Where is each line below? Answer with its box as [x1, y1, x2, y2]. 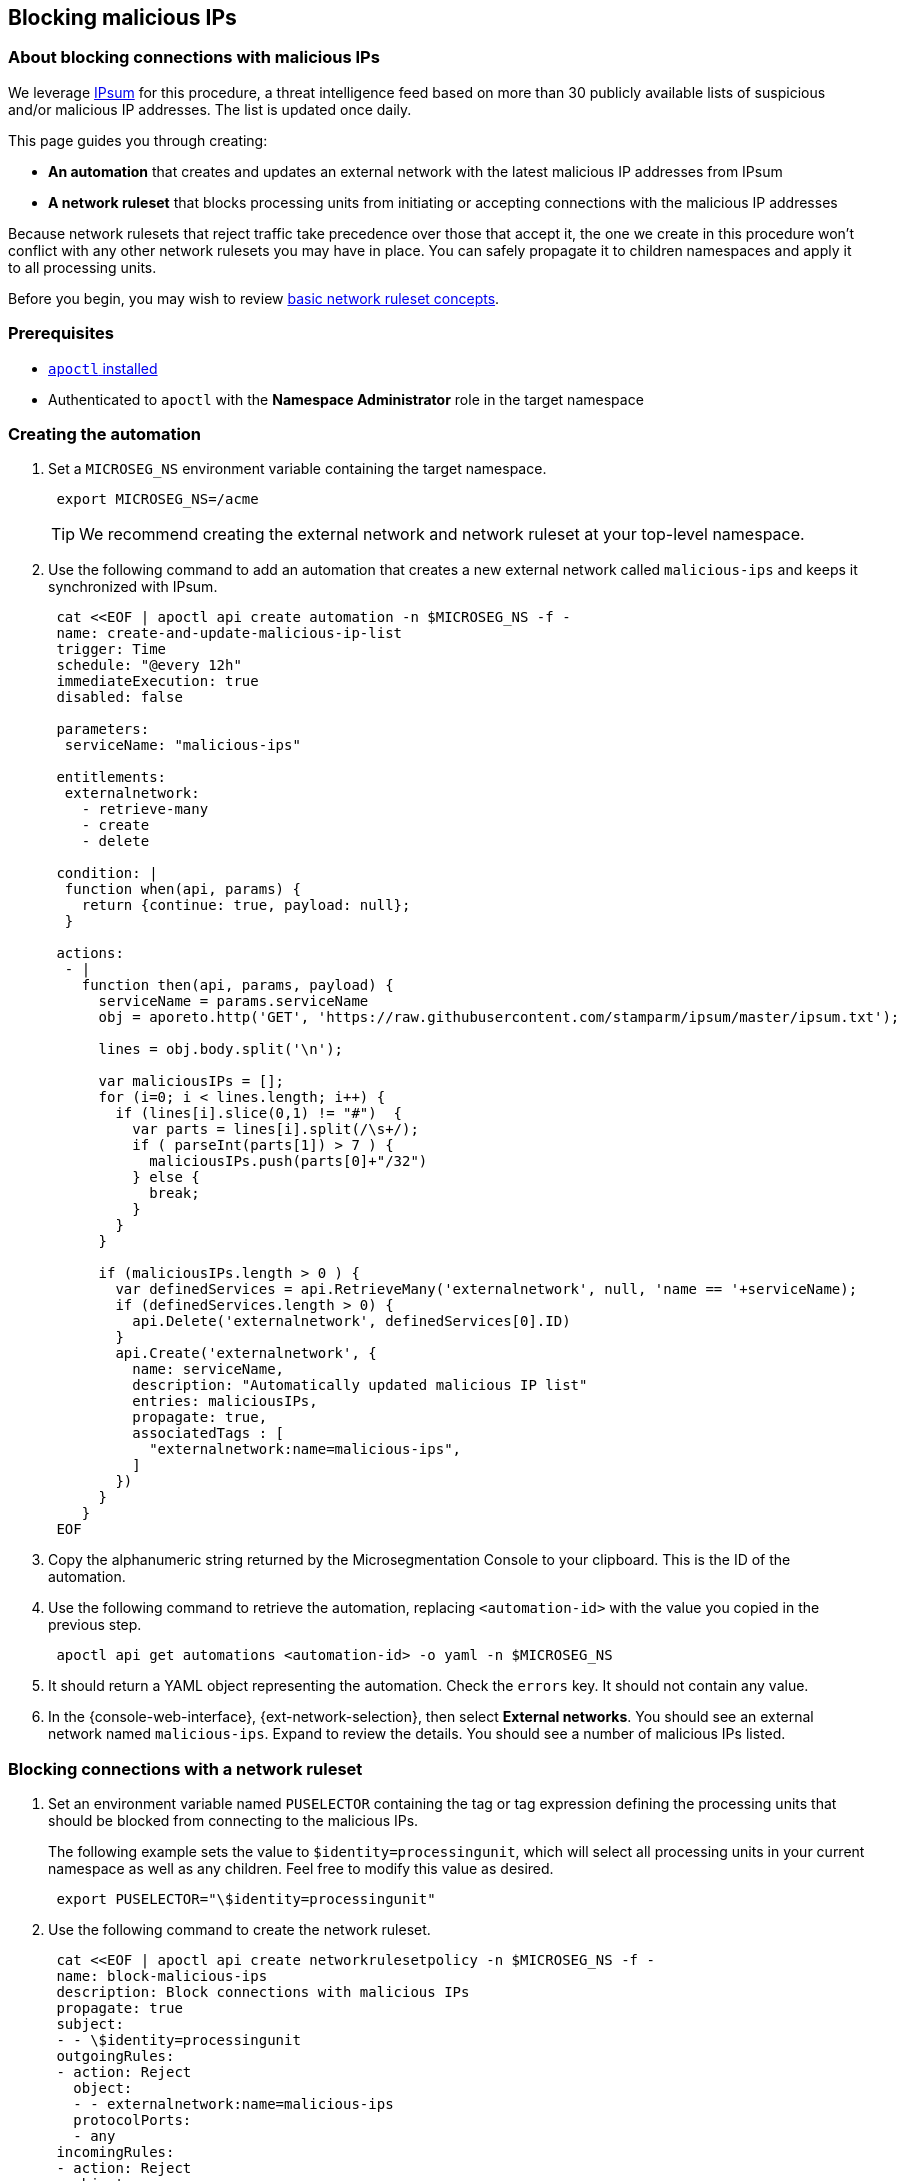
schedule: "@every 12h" [56, 657, 242, 674]
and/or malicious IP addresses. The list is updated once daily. [8, 100, 412, 118]
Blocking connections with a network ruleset [8, 1758, 363, 1779]
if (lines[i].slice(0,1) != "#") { [115, 1105, 403, 1122]
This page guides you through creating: [8, 131, 268, 149]
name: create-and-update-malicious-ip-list [56, 625, 403, 642]
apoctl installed [48, 359, 158, 377]
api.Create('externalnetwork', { [115, 1345, 377, 1362]
